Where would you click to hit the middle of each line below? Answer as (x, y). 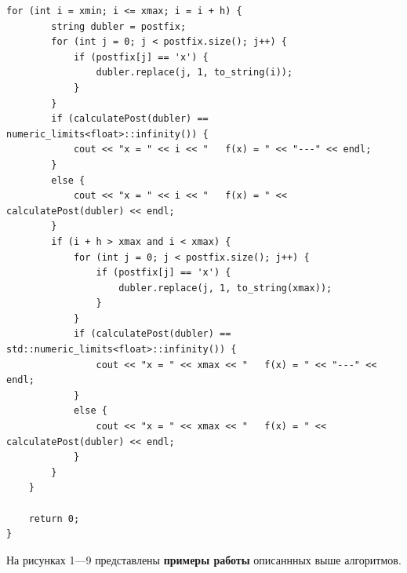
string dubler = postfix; (119, 26)
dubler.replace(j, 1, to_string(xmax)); (225, 288)
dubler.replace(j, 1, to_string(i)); (194, 73)
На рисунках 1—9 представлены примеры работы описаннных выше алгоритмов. (204, 559)
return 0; (54, 518)
